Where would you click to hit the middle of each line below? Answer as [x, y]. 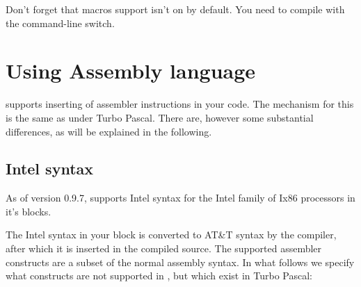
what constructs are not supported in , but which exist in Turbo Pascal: [159, 276]
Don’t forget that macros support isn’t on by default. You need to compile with [175, 9]
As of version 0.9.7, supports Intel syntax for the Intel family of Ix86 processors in [180, 198]
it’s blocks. [29, 211]
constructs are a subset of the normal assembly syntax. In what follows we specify [180, 262]
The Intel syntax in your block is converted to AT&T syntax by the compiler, [171, 235]
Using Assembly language [131, 71]
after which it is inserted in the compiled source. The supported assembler [164, 248]
